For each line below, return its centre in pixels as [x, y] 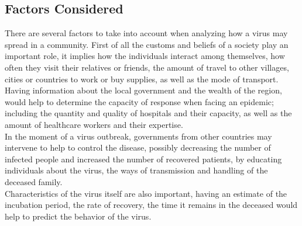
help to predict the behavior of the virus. [78, 216]
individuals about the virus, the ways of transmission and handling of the [136, 170]
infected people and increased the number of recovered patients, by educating [143, 159]
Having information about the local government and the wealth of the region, [143, 90]
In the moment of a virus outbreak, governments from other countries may [138, 136]
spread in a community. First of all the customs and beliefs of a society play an [147, 44]
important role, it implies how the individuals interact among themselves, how [145, 56]
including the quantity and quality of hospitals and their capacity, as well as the [148, 113]
